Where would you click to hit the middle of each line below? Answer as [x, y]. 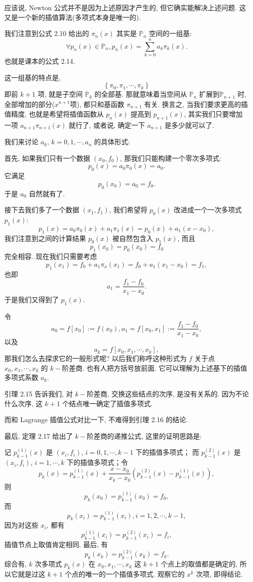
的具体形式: [112, 142]
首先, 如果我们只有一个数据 [47, 158]
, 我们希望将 [128, 210]
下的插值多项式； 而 [167, 452]
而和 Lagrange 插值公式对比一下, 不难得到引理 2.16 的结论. [96, 419]
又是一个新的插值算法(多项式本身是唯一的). [73, 17]
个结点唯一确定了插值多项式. [108, 403]
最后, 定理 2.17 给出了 [39, 436]
